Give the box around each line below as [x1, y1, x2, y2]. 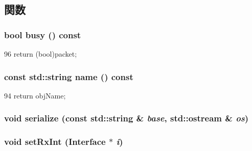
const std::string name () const [4, 70, 133, 83]
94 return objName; [4, 90, 66, 100]
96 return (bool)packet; [4, 48, 77, 59]
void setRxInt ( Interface [4, 135, 106, 148]
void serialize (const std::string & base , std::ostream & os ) [4, 112, 249, 124]
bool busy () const [4, 28, 81, 41]
